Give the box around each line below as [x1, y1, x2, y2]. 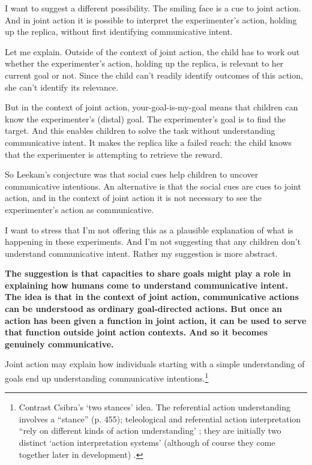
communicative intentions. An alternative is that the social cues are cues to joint [5, 179, 301, 192]
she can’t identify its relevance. [5, 80, 119, 93]
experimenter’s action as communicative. [5, 203, 154, 215]
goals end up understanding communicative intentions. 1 [5, 370, 209, 384]
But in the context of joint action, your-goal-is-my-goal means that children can [5, 101, 298, 113]
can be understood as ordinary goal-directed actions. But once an [5, 302, 282, 315]
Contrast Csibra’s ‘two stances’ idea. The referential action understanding [19, 401, 290, 413]
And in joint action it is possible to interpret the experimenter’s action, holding [5, 13, 297, 26]
